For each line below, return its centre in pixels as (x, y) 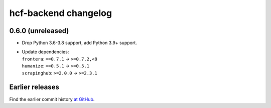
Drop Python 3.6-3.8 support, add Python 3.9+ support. (80, 43)
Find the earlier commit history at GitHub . (52, 99)
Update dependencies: (45, 52)
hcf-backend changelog (61, 13)
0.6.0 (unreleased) (39, 31)
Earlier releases (34, 87)
